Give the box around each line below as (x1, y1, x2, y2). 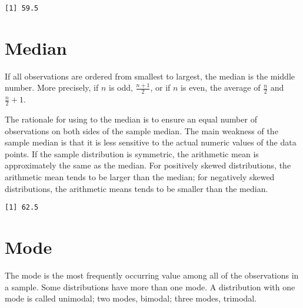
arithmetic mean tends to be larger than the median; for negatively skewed (5, 171, 275, 183)
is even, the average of (181, 81, 261, 94)
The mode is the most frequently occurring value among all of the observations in (5, 269, 299, 281)
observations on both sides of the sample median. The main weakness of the (5, 124, 278, 137)
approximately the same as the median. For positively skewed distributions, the (5, 159, 291, 171)
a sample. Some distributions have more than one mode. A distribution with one (5, 280, 295, 293)
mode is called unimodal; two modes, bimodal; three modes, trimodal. (5, 292, 257, 304)
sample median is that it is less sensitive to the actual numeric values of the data (5, 136, 297, 148)
